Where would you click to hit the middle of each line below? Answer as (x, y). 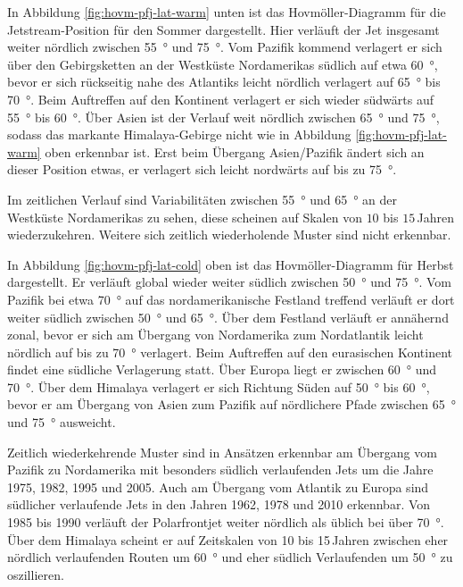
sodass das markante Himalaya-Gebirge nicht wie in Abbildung (179, 134)
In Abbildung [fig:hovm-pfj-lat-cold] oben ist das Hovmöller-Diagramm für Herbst (231, 264)
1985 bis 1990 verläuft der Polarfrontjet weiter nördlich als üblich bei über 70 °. (226, 522)
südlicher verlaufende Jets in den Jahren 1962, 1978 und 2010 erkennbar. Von (219, 504)
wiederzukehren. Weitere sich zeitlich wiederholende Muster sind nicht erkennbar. (229, 235)
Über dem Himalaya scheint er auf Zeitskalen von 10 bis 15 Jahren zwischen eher (228, 539)
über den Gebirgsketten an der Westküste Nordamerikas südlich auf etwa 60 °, (223, 64)
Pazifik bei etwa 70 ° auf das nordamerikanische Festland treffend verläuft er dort (231, 299)
